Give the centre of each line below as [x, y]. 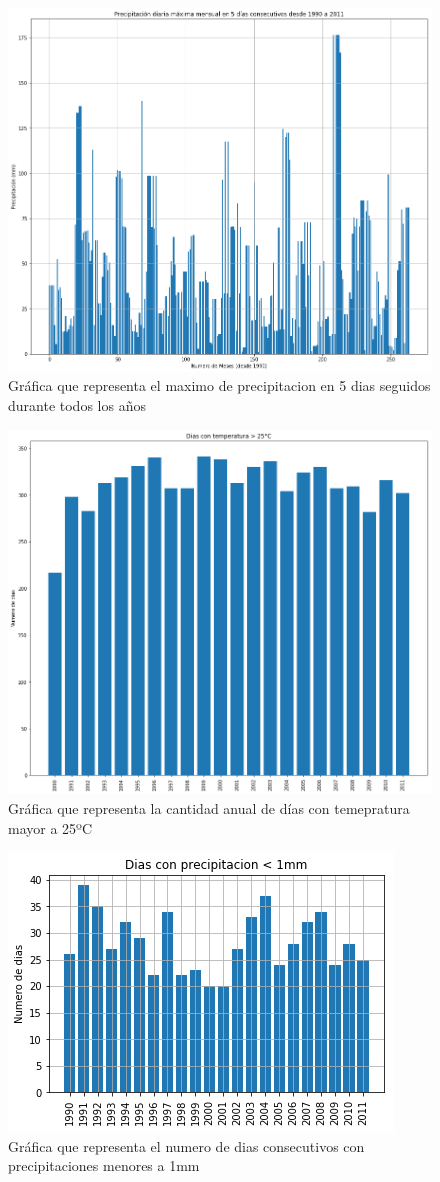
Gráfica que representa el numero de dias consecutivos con [186, 1145]
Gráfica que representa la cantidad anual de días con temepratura [209, 807]
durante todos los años [77, 405]
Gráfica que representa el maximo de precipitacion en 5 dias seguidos [219, 385]
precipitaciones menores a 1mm [104, 1165]
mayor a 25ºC [50, 827]
